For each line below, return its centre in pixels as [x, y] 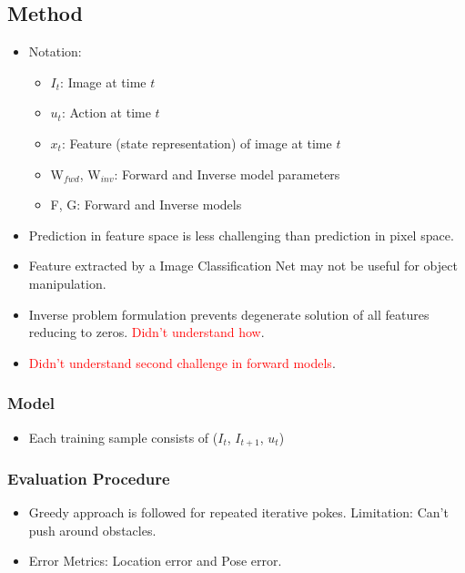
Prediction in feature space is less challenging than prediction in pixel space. [241, 235]
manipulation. [67, 283]
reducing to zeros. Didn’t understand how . [147, 332]
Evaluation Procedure [89, 478]
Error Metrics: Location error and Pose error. [155, 561]
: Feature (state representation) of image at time [197, 143]
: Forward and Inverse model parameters [227, 174]
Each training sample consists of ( [123, 437]
